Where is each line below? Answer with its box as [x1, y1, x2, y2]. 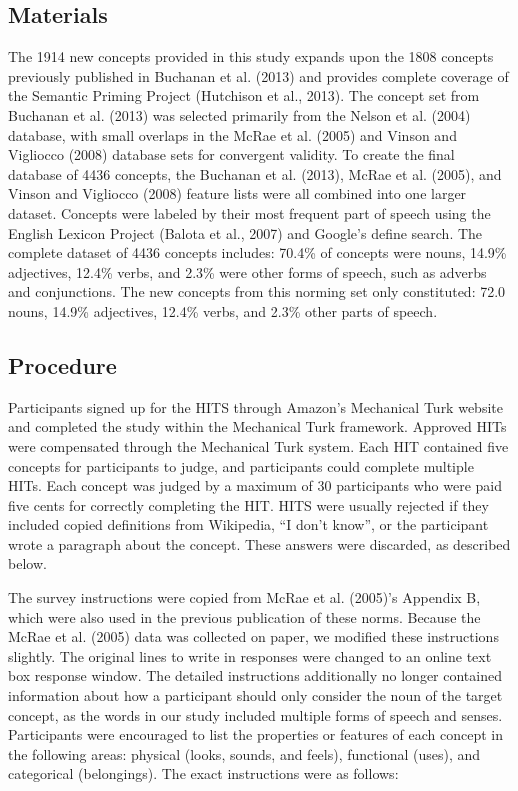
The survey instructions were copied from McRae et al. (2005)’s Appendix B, [8, 587, 481, 608]
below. [8, 553, 47, 574]
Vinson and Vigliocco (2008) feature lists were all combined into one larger [8, 183, 467, 204]
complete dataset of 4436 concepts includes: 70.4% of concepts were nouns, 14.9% [8, 242, 507, 263]
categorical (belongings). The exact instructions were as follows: [8, 763, 399, 784]
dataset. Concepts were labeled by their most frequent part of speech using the [8, 202, 491, 223]
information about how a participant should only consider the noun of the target [8, 685, 503, 706]
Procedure [8, 349, 117, 380]
